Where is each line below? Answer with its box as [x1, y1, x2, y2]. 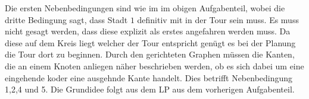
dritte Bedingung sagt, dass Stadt [5, 13, 128, 25]
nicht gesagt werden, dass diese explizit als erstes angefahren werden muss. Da [5, 25, 291, 37]
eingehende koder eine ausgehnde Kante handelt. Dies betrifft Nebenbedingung [5, 71, 293, 84]
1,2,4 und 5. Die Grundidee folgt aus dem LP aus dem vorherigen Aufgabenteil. [5, 83, 295, 95]
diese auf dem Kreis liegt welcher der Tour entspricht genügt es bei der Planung [5, 36, 296, 49]
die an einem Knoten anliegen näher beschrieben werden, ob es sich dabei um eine [5, 59, 304, 72]
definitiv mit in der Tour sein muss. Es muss [137, 13, 299, 25]
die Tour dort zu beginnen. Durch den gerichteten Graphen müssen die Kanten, [5, 48, 295, 60]
